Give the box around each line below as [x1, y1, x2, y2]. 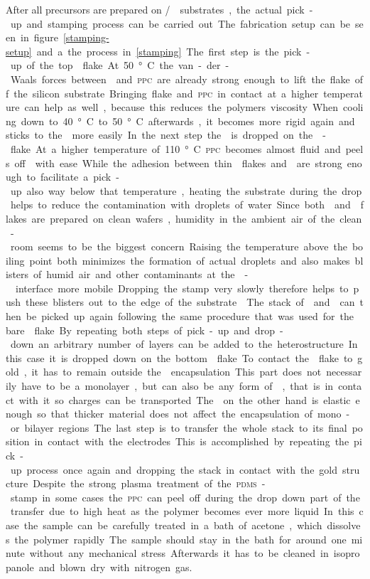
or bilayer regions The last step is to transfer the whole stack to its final [10, 420, 347, 435]
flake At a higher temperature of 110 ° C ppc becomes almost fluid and [10, 141, 341, 156]
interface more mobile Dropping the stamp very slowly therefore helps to [15, 280, 349, 295]
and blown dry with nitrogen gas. [38, 559, 192, 574]
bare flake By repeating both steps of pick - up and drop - [6, 322, 283, 337]
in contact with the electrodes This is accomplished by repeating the [34, 434, 349, 449]
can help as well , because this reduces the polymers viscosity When [24, 100, 339, 115]
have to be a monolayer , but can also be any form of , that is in [21, 378, 334, 393]
